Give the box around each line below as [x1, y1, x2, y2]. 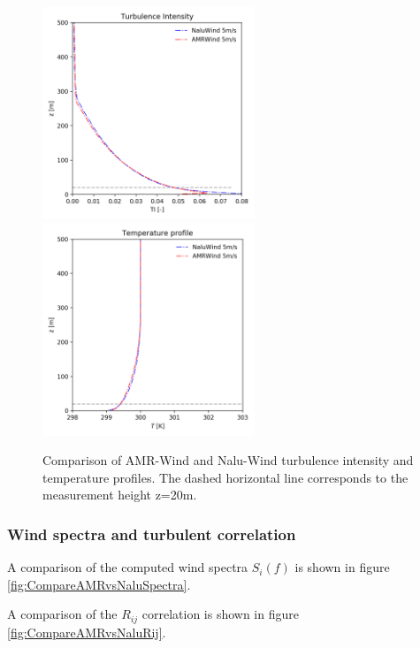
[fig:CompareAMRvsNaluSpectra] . [7, 575, 191, 593]
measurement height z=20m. [42, 485, 197, 504]
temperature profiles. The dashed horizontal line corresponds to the [42, 468, 409, 486]
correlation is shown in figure [141, 605, 299, 623]
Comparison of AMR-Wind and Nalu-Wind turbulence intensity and [42, 451, 414, 469]
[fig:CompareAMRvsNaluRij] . [7, 622, 166, 641]
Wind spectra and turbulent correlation [7, 522, 296, 545]
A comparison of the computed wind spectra [7, 558, 248, 576]
